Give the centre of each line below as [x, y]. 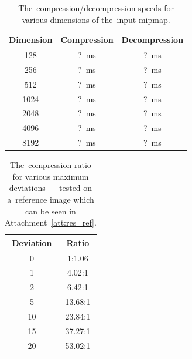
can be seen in [51, 211]
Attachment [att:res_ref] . [51, 222]
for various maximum [51, 176]
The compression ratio [51, 165]
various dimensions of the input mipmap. [96, 19]
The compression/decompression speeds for [96, 8]
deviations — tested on [51, 188]
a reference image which [51, 199]
